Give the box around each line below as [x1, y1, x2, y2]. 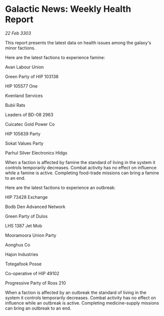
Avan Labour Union [5, 64, 44, 70]
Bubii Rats [5, 102, 26, 108]
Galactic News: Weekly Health [5, 3, 132, 15]
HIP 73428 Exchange [5, 194, 48, 200]
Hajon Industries [5, 251, 38, 257]
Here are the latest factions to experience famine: [5, 54, 106, 60]
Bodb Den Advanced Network [5, 203, 66, 210]
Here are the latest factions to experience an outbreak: [5, 185, 116, 190]
